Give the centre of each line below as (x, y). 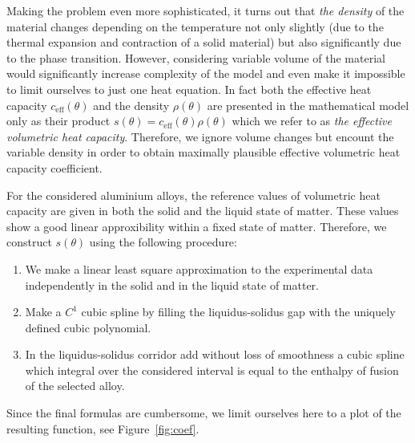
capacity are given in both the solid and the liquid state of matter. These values (203, 211)
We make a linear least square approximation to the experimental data (199, 268)
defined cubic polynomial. (88, 327)
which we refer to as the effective (312, 121)
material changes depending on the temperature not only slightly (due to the (195, 26)
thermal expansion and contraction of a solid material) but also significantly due (204, 42)
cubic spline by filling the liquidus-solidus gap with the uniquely (238, 312)
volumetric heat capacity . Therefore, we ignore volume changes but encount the (200, 136)
